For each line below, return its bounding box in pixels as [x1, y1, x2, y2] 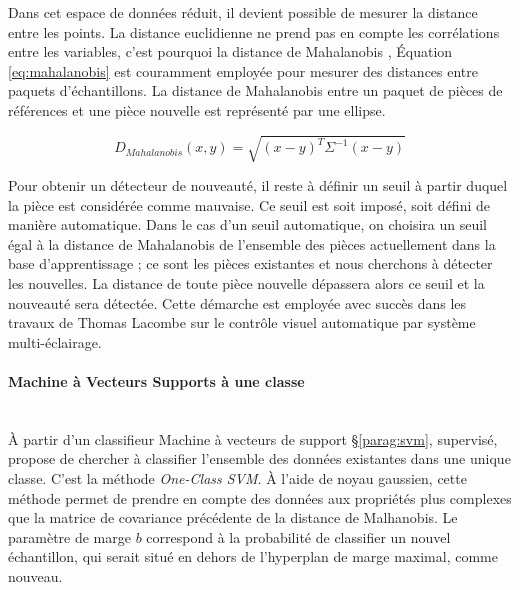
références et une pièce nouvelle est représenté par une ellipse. [8, 99, 386, 120]
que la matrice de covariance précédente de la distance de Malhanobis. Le [8, 507, 458, 528]
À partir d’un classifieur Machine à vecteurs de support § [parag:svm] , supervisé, [8, 428, 498, 449]
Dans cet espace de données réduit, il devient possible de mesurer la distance [8, 2, 478, 22]
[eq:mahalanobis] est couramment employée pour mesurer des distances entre [8, 60, 479, 81]
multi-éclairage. [8, 331, 102, 352]
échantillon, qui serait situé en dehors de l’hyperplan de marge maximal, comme [8, 546, 498, 567]
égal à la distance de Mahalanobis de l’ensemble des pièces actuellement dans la [8, 233, 496, 254]
